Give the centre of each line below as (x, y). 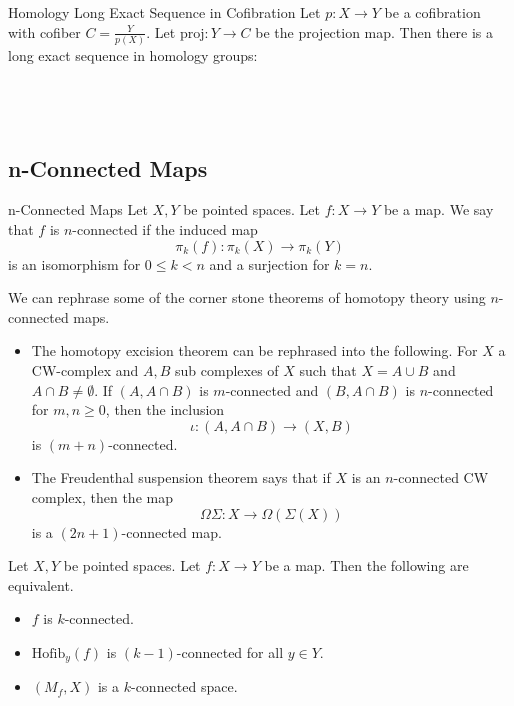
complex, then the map (102, 497)
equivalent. (41, 584)
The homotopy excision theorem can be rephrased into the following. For (254, 350)
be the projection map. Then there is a (374, 31)
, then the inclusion (165, 409)
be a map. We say (438, 209)
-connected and (272, 389)
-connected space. (184, 686)
